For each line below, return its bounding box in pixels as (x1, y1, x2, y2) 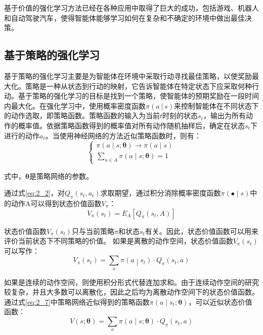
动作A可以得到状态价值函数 (11, 198, 102, 208)
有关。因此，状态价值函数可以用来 (145, 225, 258, 236)
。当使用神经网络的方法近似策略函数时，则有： (45, 130, 201, 140)
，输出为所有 (203, 110, 246, 121)
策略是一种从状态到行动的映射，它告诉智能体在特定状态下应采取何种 (25, 80, 252, 91)
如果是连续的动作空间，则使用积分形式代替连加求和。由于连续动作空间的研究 (4, 276, 259, 287)
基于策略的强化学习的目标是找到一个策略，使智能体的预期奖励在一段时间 (18, 90, 259, 101)
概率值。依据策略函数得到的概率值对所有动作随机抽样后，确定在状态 (18, 120, 245, 130)
